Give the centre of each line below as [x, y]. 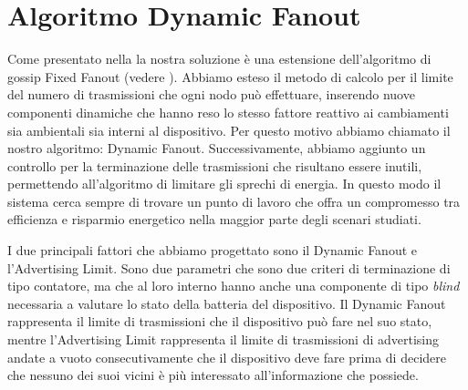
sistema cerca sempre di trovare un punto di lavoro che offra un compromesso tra [234, 201]
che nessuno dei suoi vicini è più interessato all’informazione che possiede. [213, 375]
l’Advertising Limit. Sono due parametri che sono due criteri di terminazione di [229, 267]
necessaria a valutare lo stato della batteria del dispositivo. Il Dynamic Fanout [227, 303]
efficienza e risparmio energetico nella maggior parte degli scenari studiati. [214, 219]
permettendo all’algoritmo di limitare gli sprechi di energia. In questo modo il [224, 184]
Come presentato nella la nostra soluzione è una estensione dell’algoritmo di [219, 59]
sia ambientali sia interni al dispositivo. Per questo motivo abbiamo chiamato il [229, 130]
